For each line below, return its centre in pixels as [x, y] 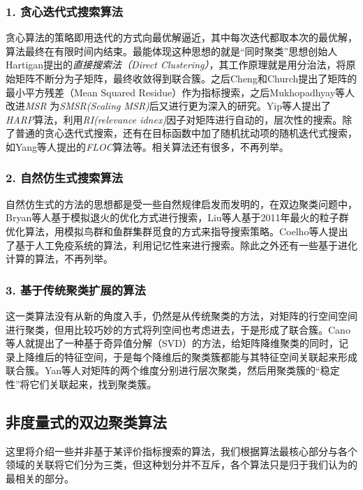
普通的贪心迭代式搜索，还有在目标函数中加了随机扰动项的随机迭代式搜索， [186, 133]
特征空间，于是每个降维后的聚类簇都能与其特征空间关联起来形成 [210, 356]
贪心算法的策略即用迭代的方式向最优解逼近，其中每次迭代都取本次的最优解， [181, 37]
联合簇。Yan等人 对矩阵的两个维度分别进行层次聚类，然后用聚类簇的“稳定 [173, 370]
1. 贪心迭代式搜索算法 [65, 11]
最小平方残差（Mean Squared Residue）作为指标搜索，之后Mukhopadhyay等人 [180, 92]
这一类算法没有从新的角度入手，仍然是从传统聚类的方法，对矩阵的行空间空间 [181, 315]
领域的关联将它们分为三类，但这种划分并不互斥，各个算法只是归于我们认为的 [181, 465]
